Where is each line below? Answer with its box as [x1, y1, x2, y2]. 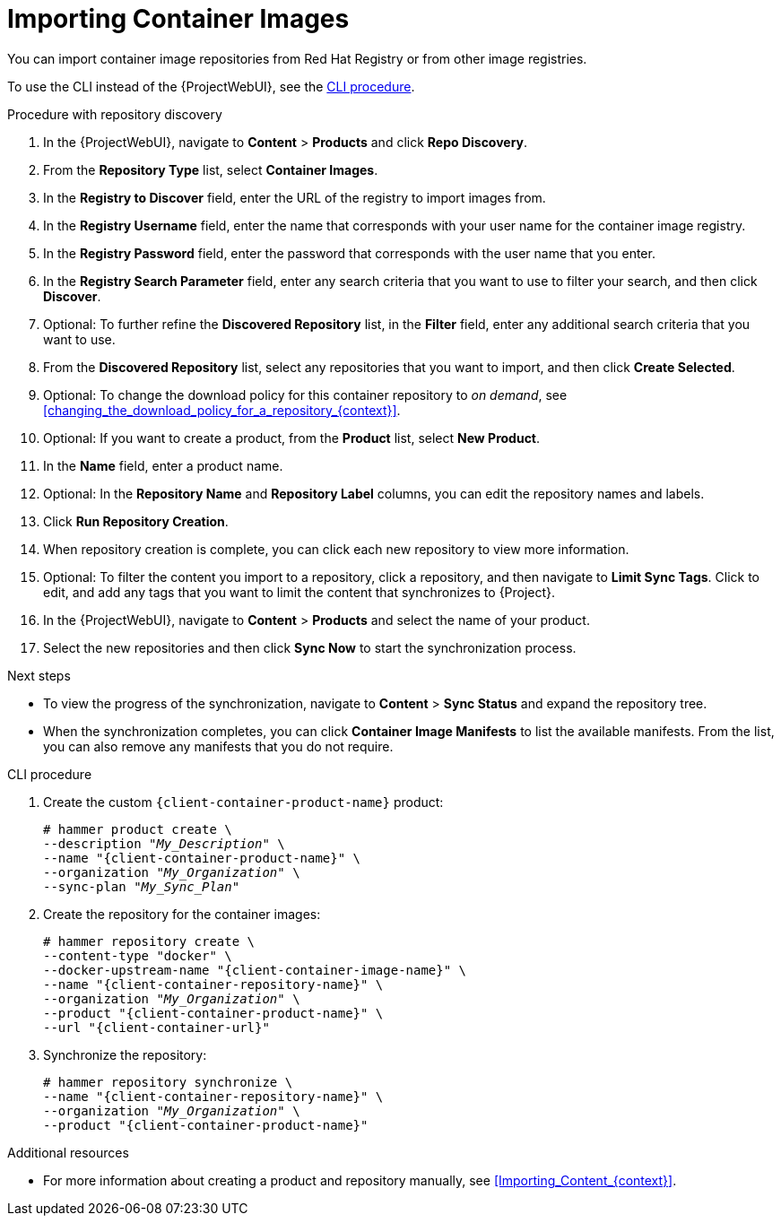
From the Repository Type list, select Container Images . [43, 161, 378, 178]
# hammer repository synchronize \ [43, 1074, 293, 1089]
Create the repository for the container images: [43, 906, 321, 922]
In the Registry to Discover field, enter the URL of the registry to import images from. [43, 189, 546, 205]
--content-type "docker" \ [43, 948, 232, 963]
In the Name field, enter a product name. [43, 457, 283, 473]
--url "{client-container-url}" [43, 1019, 270, 1035]
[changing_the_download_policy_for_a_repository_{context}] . [43, 402, 401, 418]
